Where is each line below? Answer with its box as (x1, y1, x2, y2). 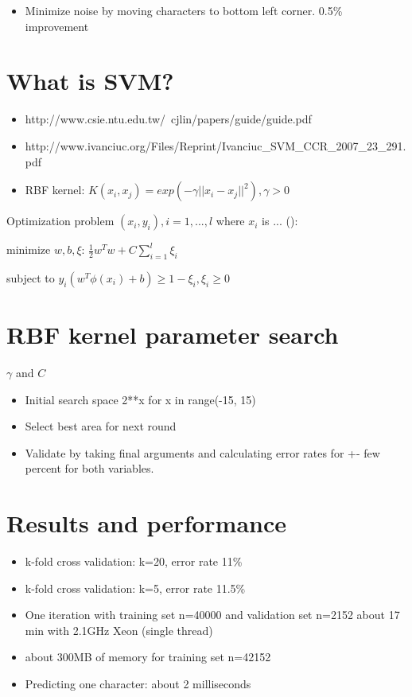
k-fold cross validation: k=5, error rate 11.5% (25, 579, 246, 596)
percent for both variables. (25, 460, 154, 477)
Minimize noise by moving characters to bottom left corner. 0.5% (25, 2, 343, 18)
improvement (25, 18, 89, 34)
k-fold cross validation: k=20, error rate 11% (25, 553, 243, 570)
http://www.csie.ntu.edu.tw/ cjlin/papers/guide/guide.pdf (25, 111, 312, 127)
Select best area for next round (25, 418, 177, 434)
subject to (6, 269, 55, 286)
